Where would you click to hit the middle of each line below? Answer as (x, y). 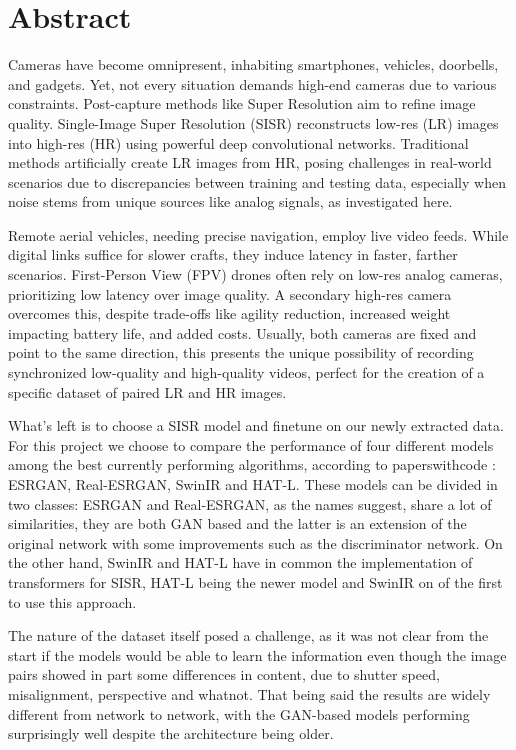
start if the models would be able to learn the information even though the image (257, 654)
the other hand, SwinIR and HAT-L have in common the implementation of (240, 562)
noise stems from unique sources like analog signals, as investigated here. (230, 201)
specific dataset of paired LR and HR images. (147, 391)
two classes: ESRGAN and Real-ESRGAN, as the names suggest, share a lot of (250, 503)
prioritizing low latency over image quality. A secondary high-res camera (230, 293)
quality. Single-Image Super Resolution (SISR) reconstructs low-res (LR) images (253, 122)
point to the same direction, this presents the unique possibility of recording (241, 352)
